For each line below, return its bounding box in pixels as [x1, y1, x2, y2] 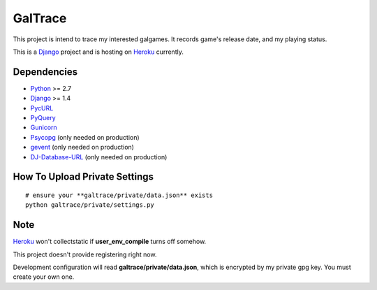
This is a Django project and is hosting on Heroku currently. [13, 48, 184, 56]
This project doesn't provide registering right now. [13, 250, 157, 259]
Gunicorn [30, 123, 57, 132]
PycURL [30, 103, 54, 112]
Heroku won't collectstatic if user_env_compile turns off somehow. [13, 238, 207, 246]
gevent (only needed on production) [30, 143, 134, 152]
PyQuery [30, 114, 56, 122]
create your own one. [13, 273, 75, 281]
